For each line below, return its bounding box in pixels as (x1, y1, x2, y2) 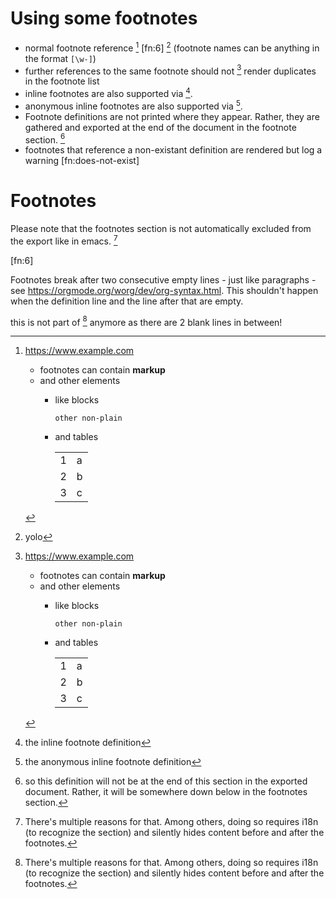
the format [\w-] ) (24, 52, 97, 64)
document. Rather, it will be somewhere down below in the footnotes (24, 786, 308, 798)
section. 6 (24, 132, 66, 146)
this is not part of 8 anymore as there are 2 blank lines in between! (10, 314, 283, 328)
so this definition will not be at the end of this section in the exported (24, 775, 308, 787)
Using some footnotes (10, 7, 198, 30)
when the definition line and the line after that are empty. (10, 295, 244, 307)
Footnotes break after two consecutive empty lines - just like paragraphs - (10, 273, 317, 286)
